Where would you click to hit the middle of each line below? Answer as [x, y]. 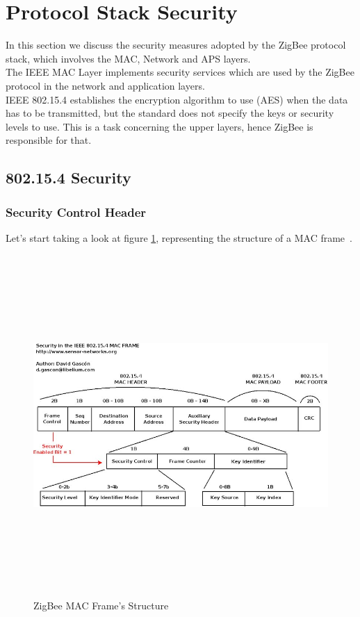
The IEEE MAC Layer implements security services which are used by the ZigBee [180, 72]
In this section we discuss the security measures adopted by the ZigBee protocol [176, 45]
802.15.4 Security [68, 178]
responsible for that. [49, 140]
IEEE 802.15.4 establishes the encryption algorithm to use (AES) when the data [177, 99]
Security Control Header [76, 212]
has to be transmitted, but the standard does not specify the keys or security [170, 113]
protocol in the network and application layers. [105, 85]
